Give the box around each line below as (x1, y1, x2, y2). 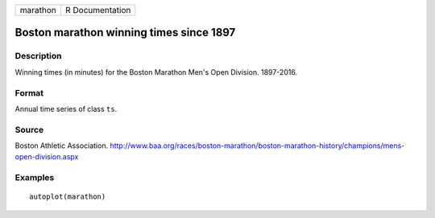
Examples (14, 172, 55, 183)
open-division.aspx (14, 152, 79, 162)
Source (14, 124, 44, 135)
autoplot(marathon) (29, 192, 106, 201)
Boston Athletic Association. (14, 141, 109, 150)
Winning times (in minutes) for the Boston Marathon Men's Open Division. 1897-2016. (14, 67, 298, 76)
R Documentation (64, 5, 131, 15)
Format (14, 87, 44, 98)
